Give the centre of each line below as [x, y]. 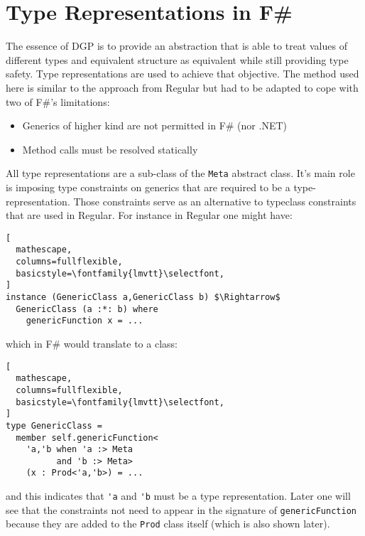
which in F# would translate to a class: [92, 343]
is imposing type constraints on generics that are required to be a [148, 187]
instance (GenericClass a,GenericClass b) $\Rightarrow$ [143, 297]
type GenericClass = [54, 425]
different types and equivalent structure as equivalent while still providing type [177, 59]
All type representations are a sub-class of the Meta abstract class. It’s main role [180, 173]
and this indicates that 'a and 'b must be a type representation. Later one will [178, 496]
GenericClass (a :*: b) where [87, 309]
